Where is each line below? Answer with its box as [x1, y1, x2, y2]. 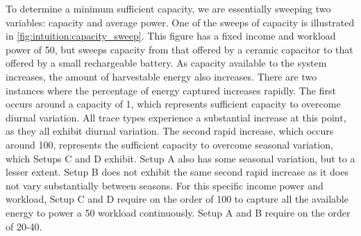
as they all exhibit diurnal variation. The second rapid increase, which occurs [6, 124, 334, 138]
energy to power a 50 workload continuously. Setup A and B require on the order [6, 205, 351, 219]
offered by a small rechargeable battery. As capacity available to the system [6, 56, 327, 70]
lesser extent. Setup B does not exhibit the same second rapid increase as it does [6, 165, 349, 179]
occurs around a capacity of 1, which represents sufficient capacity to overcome [6, 96, 341, 111]
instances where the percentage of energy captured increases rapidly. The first [6, 83, 336, 97]
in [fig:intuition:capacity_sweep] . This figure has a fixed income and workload [6, 28, 336, 43]
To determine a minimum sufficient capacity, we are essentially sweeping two [6, 1, 331, 15]
